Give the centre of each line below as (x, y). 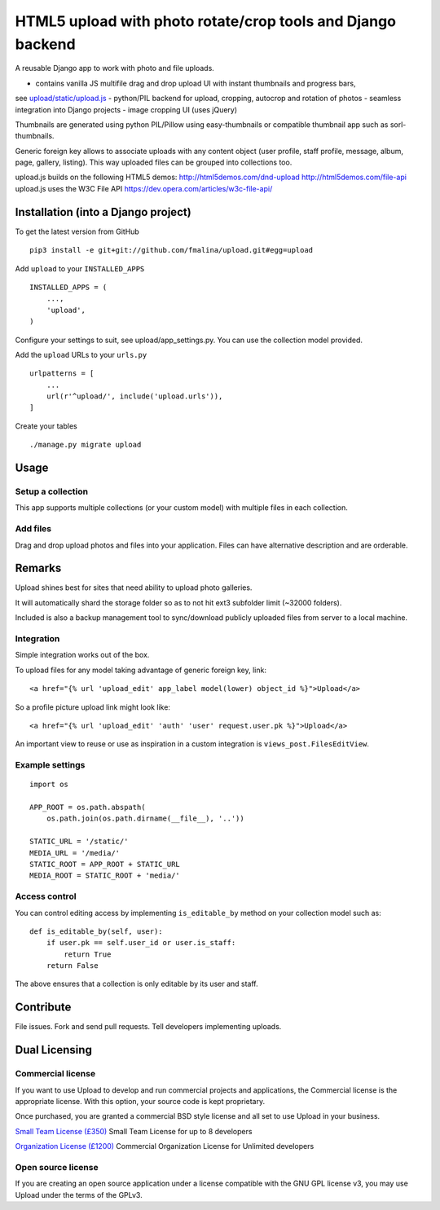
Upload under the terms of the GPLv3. (79, 1195)
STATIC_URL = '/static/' (79, 842)
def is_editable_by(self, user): (96, 931)
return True (88, 954)
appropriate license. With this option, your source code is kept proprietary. (140, 1101)
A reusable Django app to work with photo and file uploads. (115, 68)
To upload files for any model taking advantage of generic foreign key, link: (141, 670)
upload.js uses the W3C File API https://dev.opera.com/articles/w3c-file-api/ (144, 188)
